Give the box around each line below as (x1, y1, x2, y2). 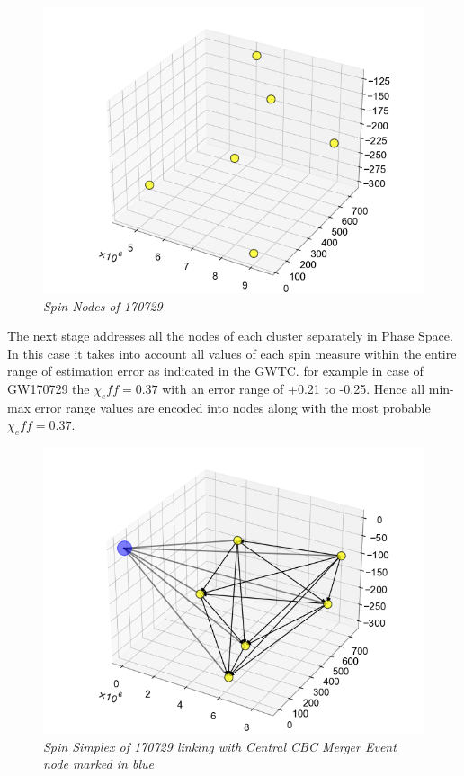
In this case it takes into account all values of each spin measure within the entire (7, 343, 457, 362)
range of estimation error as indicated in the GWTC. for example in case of (7, 361, 424, 380)
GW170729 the (7, 379, 90, 397)
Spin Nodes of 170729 (43, 296, 163, 315)
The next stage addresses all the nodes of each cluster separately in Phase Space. (7, 326, 453, 345)
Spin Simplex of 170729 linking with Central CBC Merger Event (43, 736, 397, 755)
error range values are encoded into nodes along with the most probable (34, 397, 431, 416)
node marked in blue (43, 754, 154, 773)
